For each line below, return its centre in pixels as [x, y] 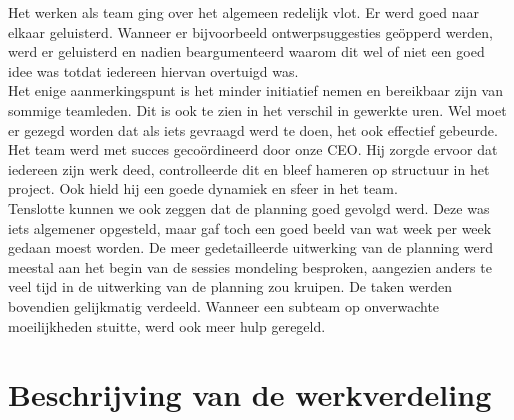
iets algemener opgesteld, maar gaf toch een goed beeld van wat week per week [250, 227]
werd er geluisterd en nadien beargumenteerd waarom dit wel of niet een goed [246, 51]
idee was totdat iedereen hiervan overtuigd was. [153, 70]
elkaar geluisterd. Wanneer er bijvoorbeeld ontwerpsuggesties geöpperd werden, [250, 31]
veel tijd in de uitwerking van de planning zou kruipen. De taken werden [230, 286]
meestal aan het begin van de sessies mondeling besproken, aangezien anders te [250, 266]
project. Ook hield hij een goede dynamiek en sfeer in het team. [203, 188]
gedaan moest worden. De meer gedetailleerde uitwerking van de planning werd [250, 247]
